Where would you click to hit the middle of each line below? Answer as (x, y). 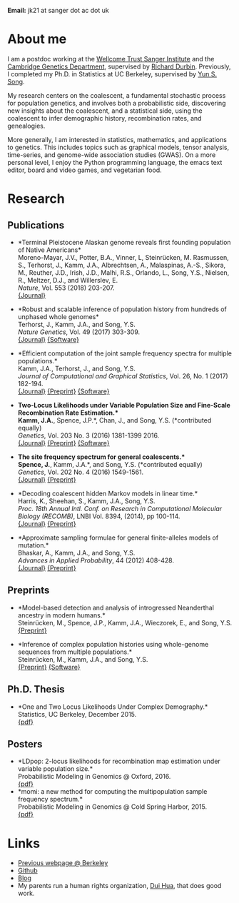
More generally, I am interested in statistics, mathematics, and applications (117, 139)
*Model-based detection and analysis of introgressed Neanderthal (116, 607)
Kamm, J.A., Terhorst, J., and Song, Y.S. (76, 368)
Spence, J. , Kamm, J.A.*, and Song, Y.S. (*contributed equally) (110, 464)
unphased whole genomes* (58, 316)
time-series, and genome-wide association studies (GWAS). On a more (112, 155)
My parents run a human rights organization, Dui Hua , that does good (119, 886)
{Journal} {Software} (49, 339)
